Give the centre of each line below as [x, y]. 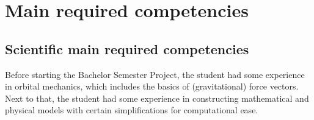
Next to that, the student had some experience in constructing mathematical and [157, 98]
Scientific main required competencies [127, 48]
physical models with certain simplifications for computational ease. [132, 110]
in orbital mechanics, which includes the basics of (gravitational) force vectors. [152, 86]
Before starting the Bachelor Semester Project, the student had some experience [155, 74]
